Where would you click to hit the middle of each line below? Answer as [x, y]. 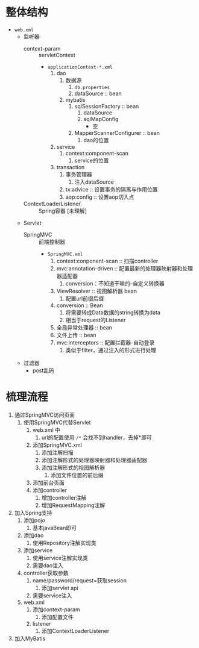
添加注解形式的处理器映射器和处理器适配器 [94, 460]
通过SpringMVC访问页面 [45, 415]
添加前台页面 [48, 482]
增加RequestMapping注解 [73, 505]
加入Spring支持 [33, 512]
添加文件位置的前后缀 [77, 475]
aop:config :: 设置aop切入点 [100, 197]
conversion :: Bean [80, 305]
